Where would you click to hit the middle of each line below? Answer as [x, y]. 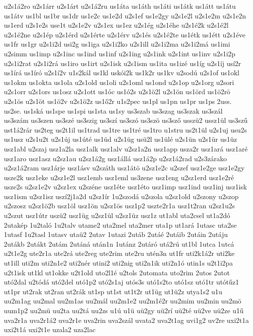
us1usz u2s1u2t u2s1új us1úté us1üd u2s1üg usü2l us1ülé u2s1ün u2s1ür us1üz [120, 139]
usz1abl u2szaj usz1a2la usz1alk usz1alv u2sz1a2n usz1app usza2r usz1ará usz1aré [126, 148]
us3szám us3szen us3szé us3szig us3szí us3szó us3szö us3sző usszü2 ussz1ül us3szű [126, 120]
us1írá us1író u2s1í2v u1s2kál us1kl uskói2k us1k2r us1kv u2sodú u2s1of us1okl [122, 73]
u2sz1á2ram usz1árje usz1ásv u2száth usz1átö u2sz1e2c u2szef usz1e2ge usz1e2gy [124, 168]
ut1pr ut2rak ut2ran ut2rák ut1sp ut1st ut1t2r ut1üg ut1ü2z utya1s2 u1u [113, 291]
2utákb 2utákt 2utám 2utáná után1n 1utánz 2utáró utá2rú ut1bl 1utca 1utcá [119, 244]
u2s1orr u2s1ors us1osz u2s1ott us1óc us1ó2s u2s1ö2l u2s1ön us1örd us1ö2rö [117, 92]
